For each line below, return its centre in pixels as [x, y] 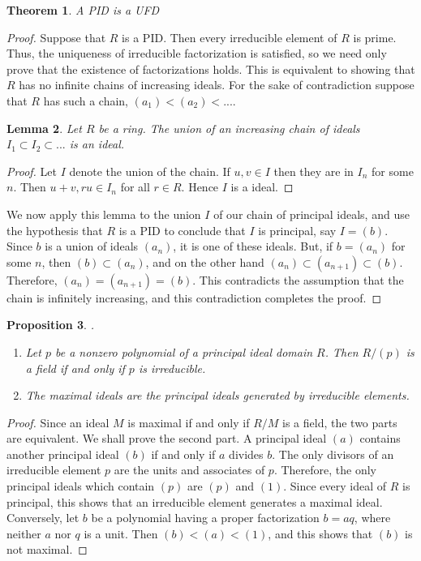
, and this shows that [320, 533]
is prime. [375, 37]
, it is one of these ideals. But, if [253, 246]
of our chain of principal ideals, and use [311, 214]
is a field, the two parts [340, 422]
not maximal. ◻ [47, 549]
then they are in [314, 171]
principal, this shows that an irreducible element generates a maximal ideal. [195, 501]
